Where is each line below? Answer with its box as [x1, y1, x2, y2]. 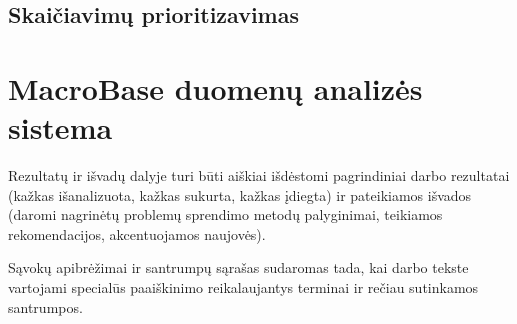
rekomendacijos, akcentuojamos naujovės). [8, 223, 266, 244]
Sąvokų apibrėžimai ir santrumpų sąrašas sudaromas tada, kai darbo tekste [8, 257, 469, 278]
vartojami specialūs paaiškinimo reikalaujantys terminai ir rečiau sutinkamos [8, 277, 479, 298]
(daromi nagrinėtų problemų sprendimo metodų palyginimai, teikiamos [8, 204, 443, 225]
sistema [8, 107, 113, 148]
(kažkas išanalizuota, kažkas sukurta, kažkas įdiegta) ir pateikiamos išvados [8, 184, 472, 205]
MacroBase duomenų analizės [8, 67, 423, 108]
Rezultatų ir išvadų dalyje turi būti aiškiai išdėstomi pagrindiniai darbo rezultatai [8, 165, 510, 186]
